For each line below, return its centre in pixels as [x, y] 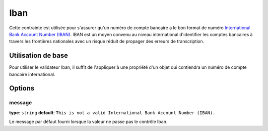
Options [22, 88]
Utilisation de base [39, 56]
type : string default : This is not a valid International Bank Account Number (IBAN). [112, 112]
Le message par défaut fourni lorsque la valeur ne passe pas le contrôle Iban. [88, 122]
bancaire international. [32, 74]
